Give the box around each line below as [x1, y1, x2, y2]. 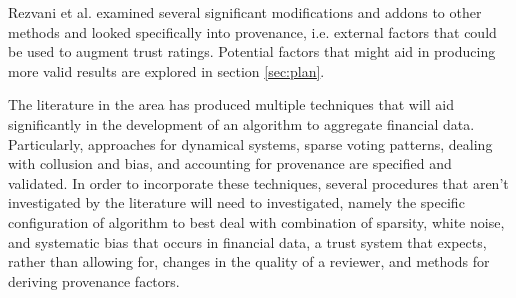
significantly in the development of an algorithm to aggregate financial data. [8, 113, 475, 134]
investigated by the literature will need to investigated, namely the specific [8, 192, 465, 213]
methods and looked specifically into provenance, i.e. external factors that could [8, 21, 497, 42]
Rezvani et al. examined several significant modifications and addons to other [8, 2, 482, 22]
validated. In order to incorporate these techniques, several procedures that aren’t [8, 172, 509, 193]
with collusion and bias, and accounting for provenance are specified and [8, 153, 452, 174]
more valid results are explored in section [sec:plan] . [8, 60, 325, 81]
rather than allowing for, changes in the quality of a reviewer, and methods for [8, 251, 490, 272]
